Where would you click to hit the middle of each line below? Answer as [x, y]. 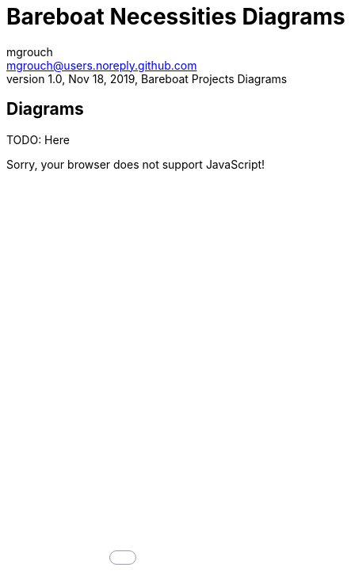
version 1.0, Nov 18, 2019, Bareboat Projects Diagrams [147, 78]
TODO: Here [38, 139]
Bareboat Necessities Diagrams [176, 17]
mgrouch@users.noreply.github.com [102, 65]
